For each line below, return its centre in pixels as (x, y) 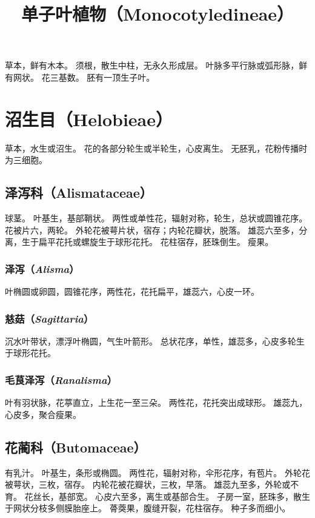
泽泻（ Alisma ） (42, 268)
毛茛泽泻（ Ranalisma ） (61, 380)
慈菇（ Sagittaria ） (49, 318)
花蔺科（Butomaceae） (76, 447)
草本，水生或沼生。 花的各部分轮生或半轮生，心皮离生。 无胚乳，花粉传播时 (156, 148)
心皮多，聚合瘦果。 (43, 414)
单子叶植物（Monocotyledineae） (157, 14)
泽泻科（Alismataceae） (79, 193)
